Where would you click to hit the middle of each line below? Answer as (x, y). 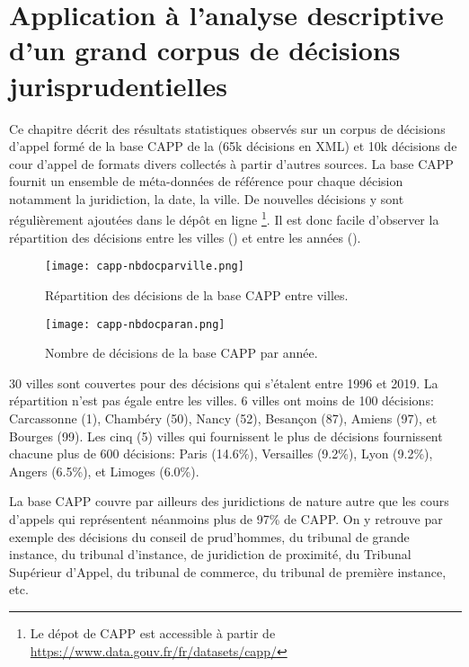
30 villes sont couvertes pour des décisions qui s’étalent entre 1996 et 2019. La (224, 382)
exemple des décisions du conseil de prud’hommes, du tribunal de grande (209, 536)
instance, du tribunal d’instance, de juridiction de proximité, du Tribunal (210, 554)
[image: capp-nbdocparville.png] (145, 267)
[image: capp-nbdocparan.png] (135, 324)
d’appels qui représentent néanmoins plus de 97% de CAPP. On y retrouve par (226, 518)
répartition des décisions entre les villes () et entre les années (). (185, 237)
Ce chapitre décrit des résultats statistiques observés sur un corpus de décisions (227, 128)
